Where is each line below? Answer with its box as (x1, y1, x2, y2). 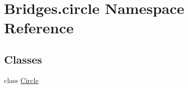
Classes (4, 51, 42, 67)
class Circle (4, 75, 39, 85)
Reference (4, 17, 74, 38)
